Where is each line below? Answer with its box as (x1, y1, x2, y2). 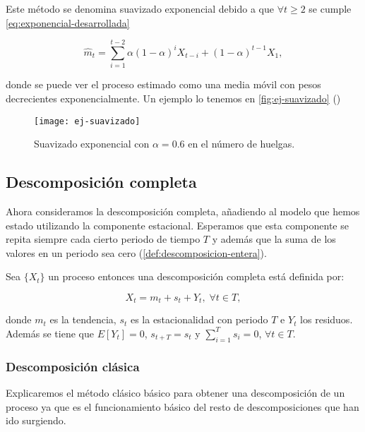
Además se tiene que (6, 325, 94, 340)
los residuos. (300, 312, 353, 327)
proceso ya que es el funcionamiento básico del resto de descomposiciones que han (6, 399, 359, 414)
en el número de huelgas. (188, 136, 295, 151)
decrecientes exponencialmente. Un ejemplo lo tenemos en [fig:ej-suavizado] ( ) (6, 90, 341, 105)
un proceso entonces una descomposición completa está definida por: (48, 269, 345, 284)
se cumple (309, 1, 352, 16)
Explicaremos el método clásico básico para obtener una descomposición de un (6, 385, 345, 400)
